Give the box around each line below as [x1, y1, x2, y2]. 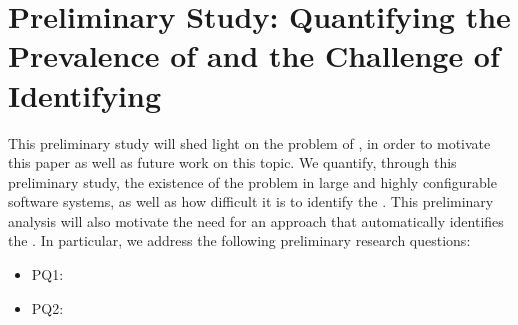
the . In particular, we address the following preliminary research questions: [8, 230, 471, 251]
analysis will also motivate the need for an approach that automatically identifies [8, 210, 504, 231]
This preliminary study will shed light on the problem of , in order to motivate [8, 132, 491, 153]
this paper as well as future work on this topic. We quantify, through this [8, 152, 457, 173]
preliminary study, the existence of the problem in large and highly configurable [8, 171, 497, 192]
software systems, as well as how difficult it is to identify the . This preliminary [8, 191, 494, 212]
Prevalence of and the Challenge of [8, 35, 500, 76]
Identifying [8, 74, 162, 115]
